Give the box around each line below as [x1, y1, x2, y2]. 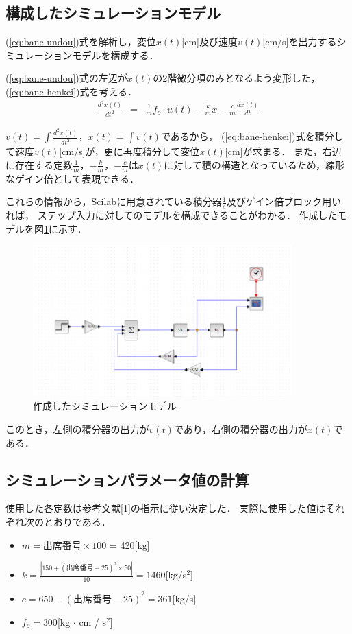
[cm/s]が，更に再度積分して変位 [59, 144, 200, 158]
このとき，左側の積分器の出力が [5, 421, 149, 436]
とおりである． [43, 514, 111, 528]
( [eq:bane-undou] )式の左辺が [5, 71, 127, 85]
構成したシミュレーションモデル [5, 2, 221, 23]
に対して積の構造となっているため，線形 [164, 157, 344, 172]
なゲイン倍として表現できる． [5, 171, 140, 185]
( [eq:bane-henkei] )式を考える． [5, 84, 138, 98]
